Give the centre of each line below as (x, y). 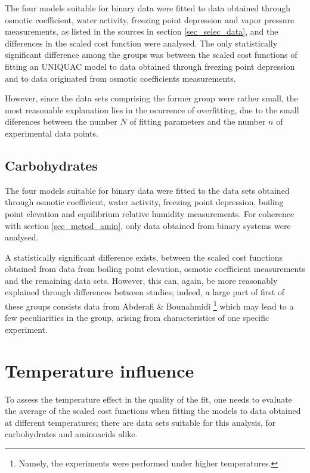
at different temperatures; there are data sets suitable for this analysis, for (140, 422)
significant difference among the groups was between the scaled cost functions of (151, 55)
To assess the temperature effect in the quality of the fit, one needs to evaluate (148, 399)
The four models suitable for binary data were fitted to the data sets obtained (147, 190)
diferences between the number (61, 121)
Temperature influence (100, 370)
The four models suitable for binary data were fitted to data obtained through (148, 8)
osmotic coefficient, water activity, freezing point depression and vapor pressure (150, 19)
